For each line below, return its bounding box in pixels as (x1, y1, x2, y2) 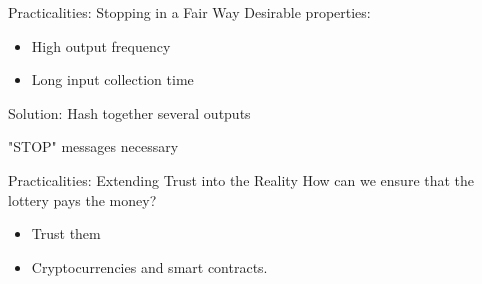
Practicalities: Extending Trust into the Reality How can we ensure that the (8, 169, 475, 190)
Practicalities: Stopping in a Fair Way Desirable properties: (8, 2, 371, 22)
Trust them (31, 223, 101, 244)
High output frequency (31, 35, 171, 56)
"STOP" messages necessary (8, 136, 179, 157)
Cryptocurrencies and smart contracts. (31, 256, 268, 277)
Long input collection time (31, 69, 194, 90)
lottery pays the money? (8, 189, 157, 210)
